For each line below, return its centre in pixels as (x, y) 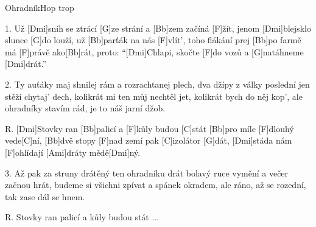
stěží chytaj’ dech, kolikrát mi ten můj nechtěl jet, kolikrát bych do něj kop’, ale (154, 96)
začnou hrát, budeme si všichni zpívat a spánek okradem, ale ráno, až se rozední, (156, 185)
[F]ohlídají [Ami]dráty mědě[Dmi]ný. (73, 152)
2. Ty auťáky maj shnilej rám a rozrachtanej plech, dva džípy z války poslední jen (157, 84)
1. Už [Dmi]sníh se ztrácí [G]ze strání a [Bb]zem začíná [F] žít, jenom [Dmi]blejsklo (158, 28)
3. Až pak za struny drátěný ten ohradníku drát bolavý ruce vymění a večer (147, 173)
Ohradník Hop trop (40, 7)
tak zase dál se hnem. (45, 196)
